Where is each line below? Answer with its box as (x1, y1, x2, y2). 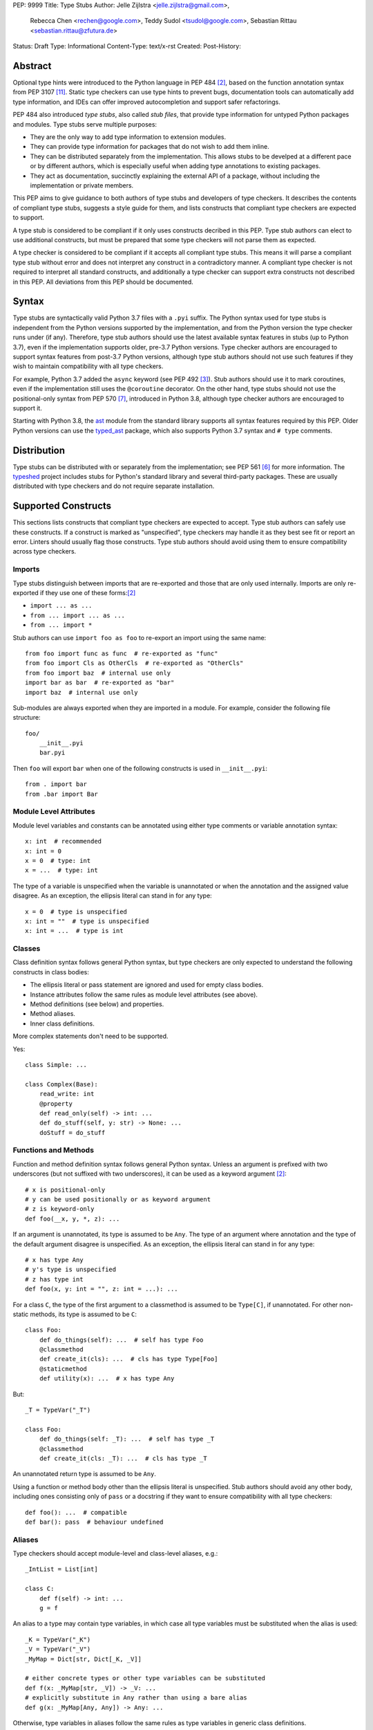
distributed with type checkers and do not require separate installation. (12, 482, 215, 491)
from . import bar (25, 781, 88, 788)
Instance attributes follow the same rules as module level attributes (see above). (30, 990, 258, 999)
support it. (12, 403, 43, 412)
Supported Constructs (12, 500, 112, 512)
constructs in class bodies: (12, 967, 90, 976)
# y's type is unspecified (25, 1266, 117, 1273)
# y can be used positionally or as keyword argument (25, 1196, 211, 1203)
